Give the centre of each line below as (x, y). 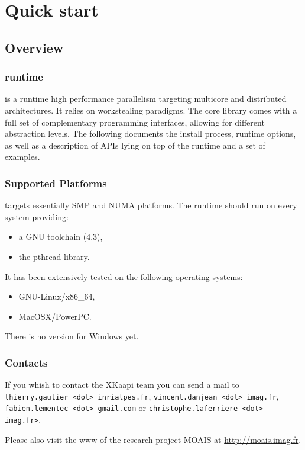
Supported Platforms (56, 183)
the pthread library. (54, 256)
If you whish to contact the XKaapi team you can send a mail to (122, 385)
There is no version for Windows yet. (72, 336)
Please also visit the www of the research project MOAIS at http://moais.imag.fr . (153, 439)
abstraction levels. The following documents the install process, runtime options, (150, 134)
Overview (34, 47)
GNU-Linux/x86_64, (57, 296)
